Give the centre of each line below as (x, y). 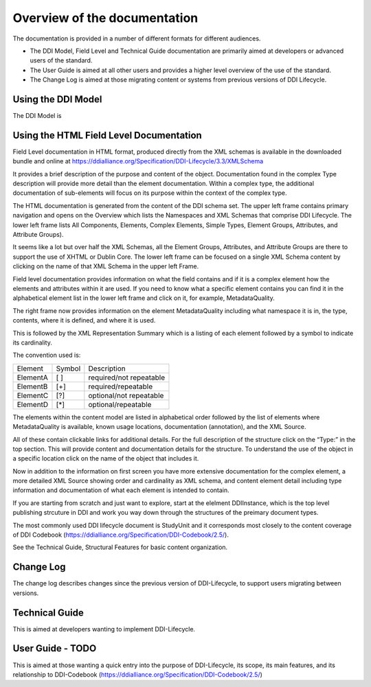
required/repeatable (121, 386)
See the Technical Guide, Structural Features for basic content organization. (120, 547)
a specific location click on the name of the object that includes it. (106, 458)
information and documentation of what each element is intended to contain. (121, 490)
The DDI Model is (37, 116)
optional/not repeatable (126, 395)
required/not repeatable (127, 377)
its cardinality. (33, 342)
